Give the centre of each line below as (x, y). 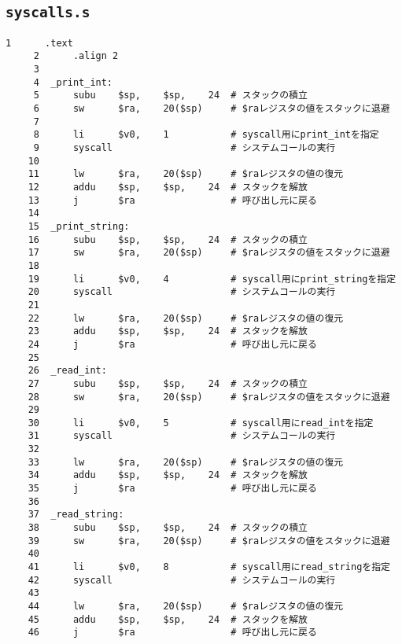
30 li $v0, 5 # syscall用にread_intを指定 (201, 423)
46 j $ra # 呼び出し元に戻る (172, 633)
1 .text (39, 43)
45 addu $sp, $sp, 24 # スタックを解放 (168, 619)
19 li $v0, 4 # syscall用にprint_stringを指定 (212, 279)
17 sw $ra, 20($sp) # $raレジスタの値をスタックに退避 (209, 253)
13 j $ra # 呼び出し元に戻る (172, 200)
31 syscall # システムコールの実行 (182, 436)
